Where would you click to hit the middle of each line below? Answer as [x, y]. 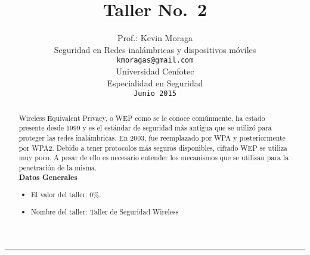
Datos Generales [48, 177]
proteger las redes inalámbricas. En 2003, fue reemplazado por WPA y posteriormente [152, 137]
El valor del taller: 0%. [66, 195]
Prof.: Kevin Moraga [155, 38]
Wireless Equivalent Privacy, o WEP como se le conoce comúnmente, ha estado [142, 118]
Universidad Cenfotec [155, 71]
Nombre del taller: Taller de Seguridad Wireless [105, 211]
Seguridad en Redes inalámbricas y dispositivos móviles [155, 49]
